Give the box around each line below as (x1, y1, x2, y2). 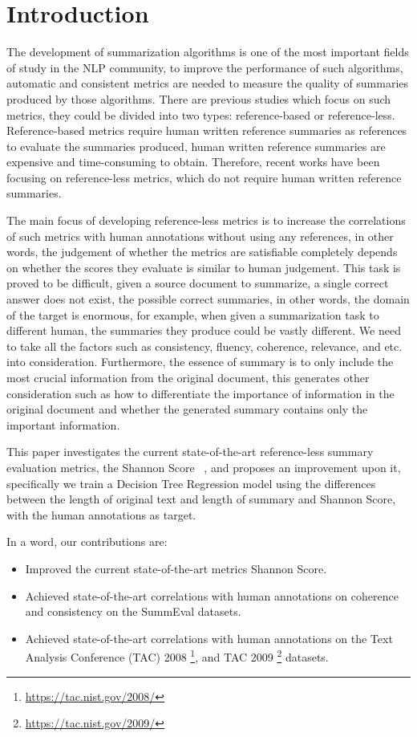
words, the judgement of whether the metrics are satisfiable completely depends (6, 243, 398, 260)
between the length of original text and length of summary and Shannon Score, (6, 491, 396, 507)
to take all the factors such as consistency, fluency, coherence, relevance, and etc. (6, 337, 403, 354)
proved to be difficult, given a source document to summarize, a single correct (6, 275, 389, 291)
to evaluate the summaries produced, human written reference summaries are (6, 137, 386, 154)
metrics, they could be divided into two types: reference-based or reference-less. (6, 106, 395, 123)
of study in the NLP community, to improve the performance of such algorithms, (6, 59, 403, 75)
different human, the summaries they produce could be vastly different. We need (6, 322, 401, 339)
